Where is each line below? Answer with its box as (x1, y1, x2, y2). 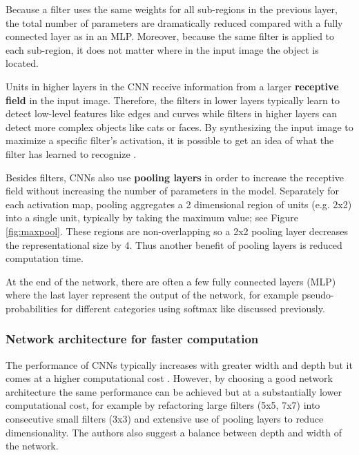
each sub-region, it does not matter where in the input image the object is (6, 42, 319, 57)
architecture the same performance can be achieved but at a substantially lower (6, 384, 342, 398)
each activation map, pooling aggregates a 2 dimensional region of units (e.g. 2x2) (6, 196, 352, 211)
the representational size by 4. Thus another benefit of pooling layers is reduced (6, 237, 342, 252)
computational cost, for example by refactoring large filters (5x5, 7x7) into (6, 398, 320, 412)
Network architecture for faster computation (6, 330, 259, 347)
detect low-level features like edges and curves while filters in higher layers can (6, 106, 338, 121)
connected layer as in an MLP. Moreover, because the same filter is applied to (6, 29, 335, 43)
